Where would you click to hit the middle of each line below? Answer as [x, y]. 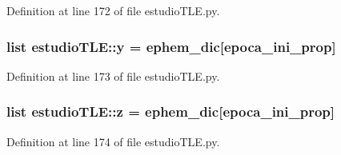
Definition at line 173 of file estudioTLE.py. [113, 76]
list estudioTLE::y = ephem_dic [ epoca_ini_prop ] [171, 46]
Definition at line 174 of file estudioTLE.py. [113, 141]
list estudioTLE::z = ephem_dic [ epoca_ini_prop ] [171, 111]
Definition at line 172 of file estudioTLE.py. [113, 10]
